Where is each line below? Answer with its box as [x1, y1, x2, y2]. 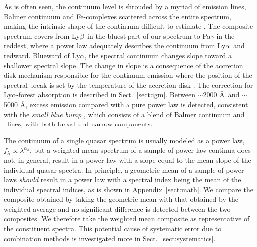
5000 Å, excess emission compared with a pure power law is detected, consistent [4, 99, 248, 109]
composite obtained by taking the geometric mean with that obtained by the [4, 194, 238, 204]
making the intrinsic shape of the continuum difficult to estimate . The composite [4, 21, 253, 31]
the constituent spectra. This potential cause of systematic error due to [4, 223, 222, 234]
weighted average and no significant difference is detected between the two [4, 203, 231, 214]
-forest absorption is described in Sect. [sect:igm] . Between [16, 89, 195, 100]
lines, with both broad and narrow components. [7, 119, 153, 129]
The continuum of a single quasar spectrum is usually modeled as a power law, [4, 135, 245, 145]
